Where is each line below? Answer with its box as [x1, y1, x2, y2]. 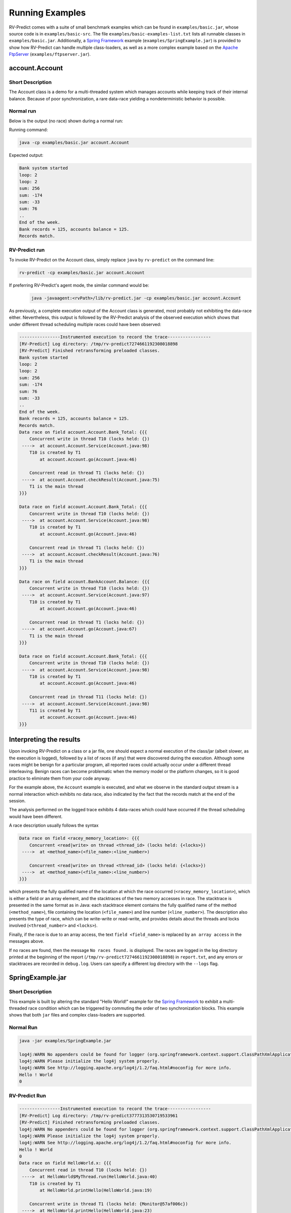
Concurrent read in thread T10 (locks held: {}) [29, 1167, 147, 1173]
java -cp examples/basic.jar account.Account [19, 140, 129, 146]
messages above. [9, 938, 45, 944]
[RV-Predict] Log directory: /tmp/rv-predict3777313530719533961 [19, 1113, 178, 1118]
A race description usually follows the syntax [9, 822, 99, 828]
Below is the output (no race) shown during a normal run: [9, 118, 123, 124]
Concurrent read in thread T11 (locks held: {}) [29, 694, 147, 700]
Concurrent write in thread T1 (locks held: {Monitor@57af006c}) [29, 1201, 188, 1207]
